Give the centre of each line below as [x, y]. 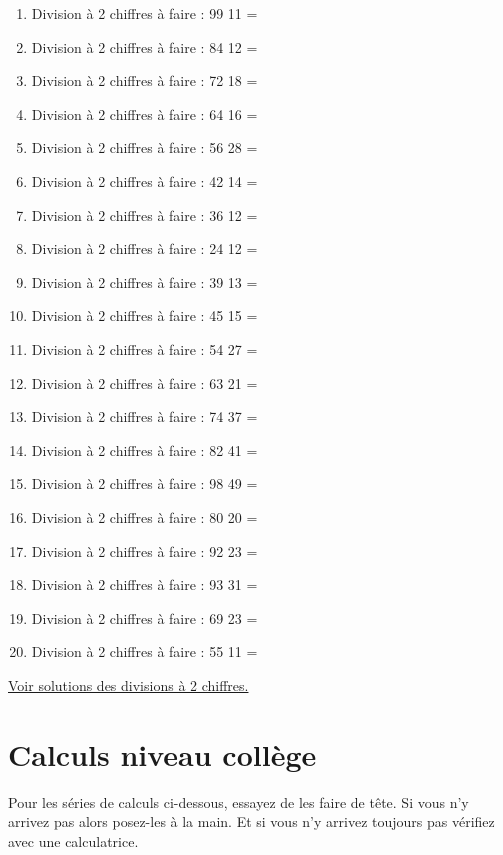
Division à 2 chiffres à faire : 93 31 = [144, 584]
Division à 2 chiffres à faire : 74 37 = [144, 416]
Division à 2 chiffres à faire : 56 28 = [144, 147]
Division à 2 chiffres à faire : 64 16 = [144, 113]
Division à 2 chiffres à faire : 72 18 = [144, 80]
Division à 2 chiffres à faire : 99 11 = [144, 13]
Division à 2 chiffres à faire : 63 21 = [144, 382]
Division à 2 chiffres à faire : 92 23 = [144, 550]
